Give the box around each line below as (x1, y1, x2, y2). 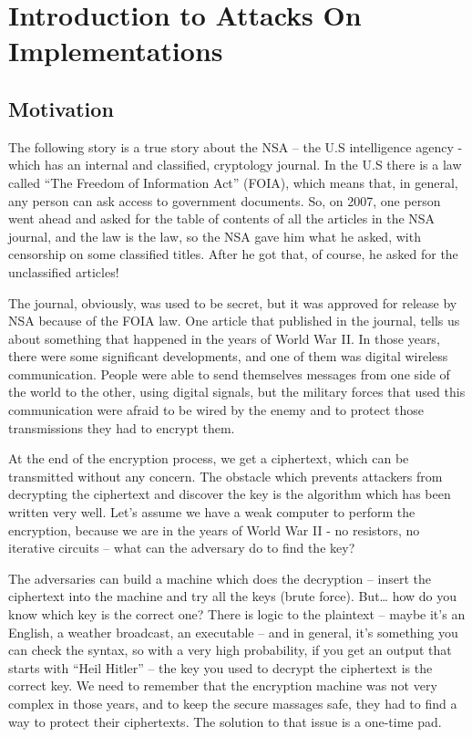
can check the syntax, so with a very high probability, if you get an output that (8, 640, 452, 659)
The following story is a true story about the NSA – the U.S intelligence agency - (8, 137, 463, 156)
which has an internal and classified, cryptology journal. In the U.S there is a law (8, 155, 462, 174)
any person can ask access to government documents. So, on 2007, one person (8, 191, 441, 210)
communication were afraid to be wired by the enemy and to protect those (8, 400, 424, 420)
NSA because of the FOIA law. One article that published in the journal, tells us (8, 311, 460, 330)
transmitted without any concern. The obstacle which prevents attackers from (8, 466, 443, 485)
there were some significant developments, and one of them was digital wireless (8, 347, 448, 366)
